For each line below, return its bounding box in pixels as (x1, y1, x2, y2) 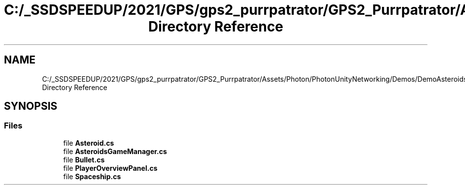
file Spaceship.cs (63, 172, 121, 181)
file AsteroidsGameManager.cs (63, 147, 167, 156)
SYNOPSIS (4, 100, 58, 113)
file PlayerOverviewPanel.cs (63, 163, 158, 172)
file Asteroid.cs (63, 138, 114, 147)
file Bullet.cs (63, 155, 105, 164)
